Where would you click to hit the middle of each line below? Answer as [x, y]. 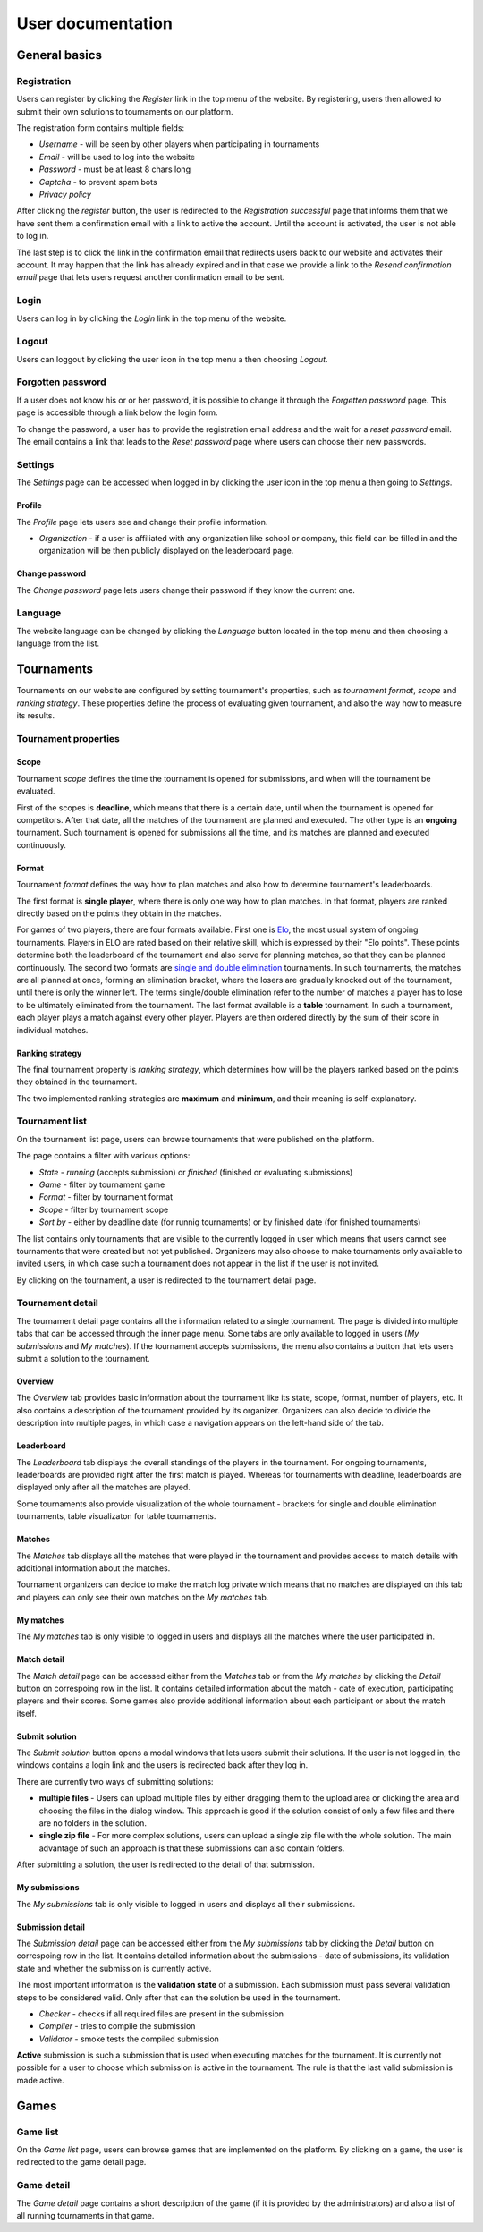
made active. [40, 2080]
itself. [27, 1713]
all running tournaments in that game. [85, 2215]
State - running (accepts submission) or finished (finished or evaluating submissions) [196, 1172]
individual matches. [52, 1030]
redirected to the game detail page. [81, 2162]
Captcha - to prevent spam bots [98, 182]
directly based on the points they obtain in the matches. [119, 913]
